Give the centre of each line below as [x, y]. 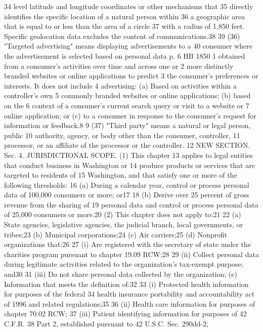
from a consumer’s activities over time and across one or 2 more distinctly [119, 66]
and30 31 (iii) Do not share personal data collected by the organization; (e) [121, 274]
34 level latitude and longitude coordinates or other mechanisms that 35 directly [129, 6]
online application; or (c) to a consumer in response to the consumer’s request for [130, 115]
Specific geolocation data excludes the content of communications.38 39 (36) [122, 36]
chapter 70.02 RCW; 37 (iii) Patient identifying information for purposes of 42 [125, 314]
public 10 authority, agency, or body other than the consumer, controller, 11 [122, 135]
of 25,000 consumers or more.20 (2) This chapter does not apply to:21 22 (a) [123, 214]
